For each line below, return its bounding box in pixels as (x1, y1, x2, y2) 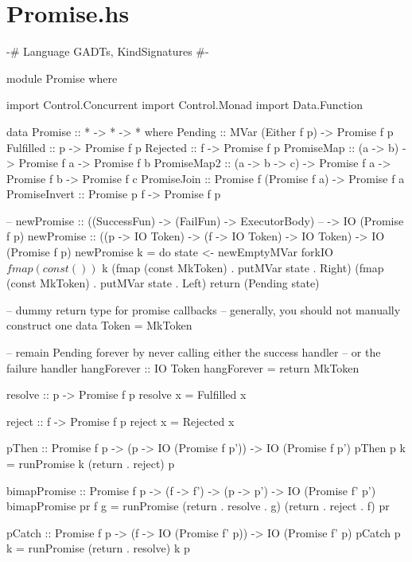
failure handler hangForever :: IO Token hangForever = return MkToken (6, 359, 360, 376)
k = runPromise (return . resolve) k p (6, 540, 190, 556)
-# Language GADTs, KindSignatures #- (6, 43, 209, 60)
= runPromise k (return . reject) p (6, 455, 175, 471)
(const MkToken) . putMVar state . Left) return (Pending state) (6, 275, 320, 291)
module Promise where (6, 69, 118, 86)
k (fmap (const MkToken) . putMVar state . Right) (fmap (102, 259, 384, 275)
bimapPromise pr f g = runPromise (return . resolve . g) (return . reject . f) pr (6, 498, 390, 514)
